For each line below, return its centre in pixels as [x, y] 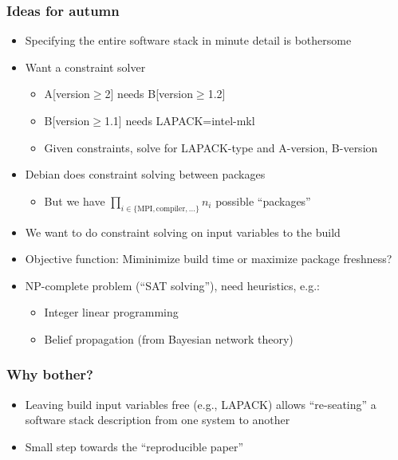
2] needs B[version [149, 94]
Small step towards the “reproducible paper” [134, 446]
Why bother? [50, 374]
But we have [75, 201]
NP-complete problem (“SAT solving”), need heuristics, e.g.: [172, 285]
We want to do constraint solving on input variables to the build [183, 232]
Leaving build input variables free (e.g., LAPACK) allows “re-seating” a [201, 404]
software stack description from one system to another [158, 420]
